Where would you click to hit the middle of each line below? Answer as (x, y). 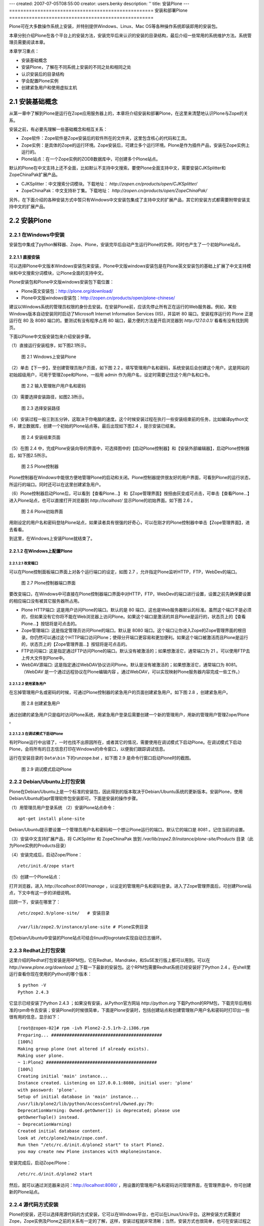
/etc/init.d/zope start (46, 866)
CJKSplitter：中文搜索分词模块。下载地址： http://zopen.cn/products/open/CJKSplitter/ (109, 183)
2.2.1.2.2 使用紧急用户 (28, 684)
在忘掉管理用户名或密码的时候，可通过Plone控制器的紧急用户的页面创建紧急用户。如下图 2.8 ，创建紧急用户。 (120, 692)
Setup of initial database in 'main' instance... (78, 1097)
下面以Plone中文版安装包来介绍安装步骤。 (51, 336)
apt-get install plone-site (51, 819)
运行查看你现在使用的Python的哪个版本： (51, 974)
